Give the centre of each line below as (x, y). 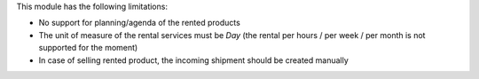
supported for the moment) (88, 48)
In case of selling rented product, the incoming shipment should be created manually (194, 60)
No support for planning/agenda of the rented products (140, 23)
